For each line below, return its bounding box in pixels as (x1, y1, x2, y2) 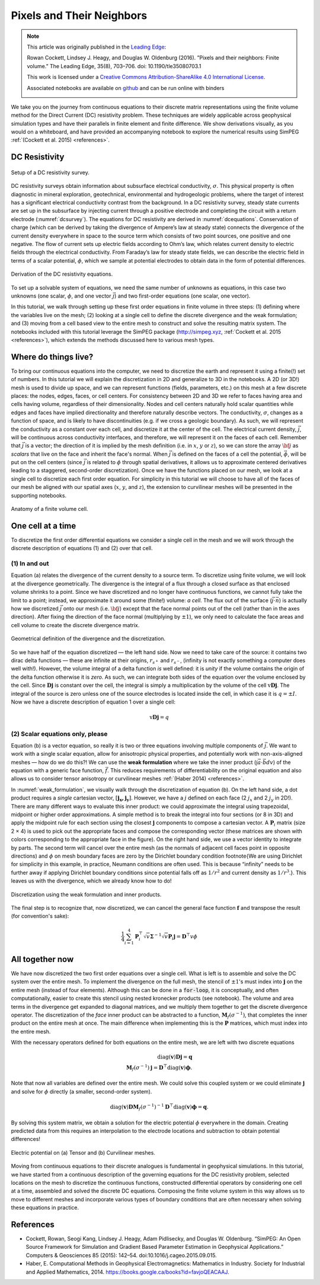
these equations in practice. (11, 1204, 79, 1212)
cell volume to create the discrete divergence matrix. (11, 621, 140, 628)
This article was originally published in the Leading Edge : (27, 43, 167, 50)
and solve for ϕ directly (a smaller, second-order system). (11, 1088, 152, 1095)
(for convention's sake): (11, 913, 69, 920)
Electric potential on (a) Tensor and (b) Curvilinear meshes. (11, 1149, 155, 1156)
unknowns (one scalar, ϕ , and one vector (11, 292, 112, 299)
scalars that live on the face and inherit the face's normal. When (11, 450, 168, 458)
